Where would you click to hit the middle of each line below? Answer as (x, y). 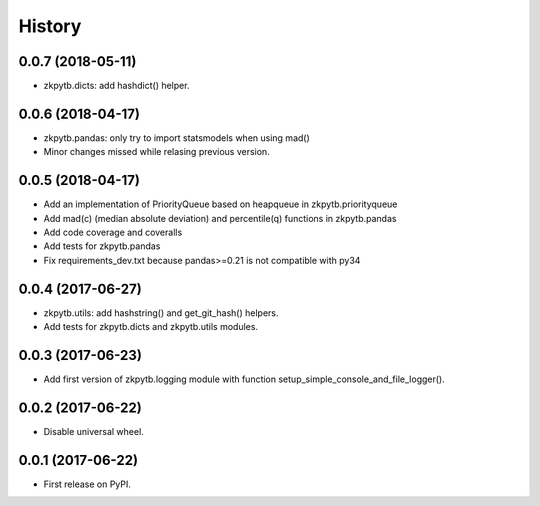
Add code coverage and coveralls (113, 232)
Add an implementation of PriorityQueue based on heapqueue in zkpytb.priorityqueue (220, 204)
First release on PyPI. (87, 484)
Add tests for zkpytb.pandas (102, 246)
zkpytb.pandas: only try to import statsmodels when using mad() (176, 137)
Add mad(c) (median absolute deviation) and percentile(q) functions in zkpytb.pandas (220, 218)
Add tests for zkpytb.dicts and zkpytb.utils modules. (151, 327)
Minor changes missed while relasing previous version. (156, 152)
